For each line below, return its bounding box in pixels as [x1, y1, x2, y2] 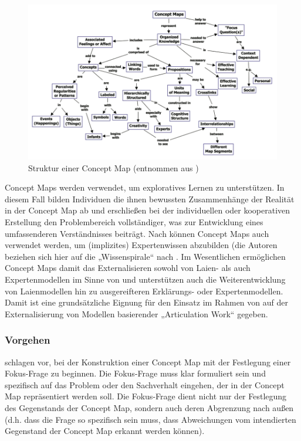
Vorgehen [5, 333, 50, 347]
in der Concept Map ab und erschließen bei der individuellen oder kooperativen [5, 204, 290, 216]
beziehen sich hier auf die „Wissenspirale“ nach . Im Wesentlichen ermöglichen [5, 250, 286, 262]
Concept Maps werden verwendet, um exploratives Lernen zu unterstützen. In [5, 181, 285, 194]
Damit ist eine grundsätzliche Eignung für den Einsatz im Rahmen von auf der [5, 296, 288, 308]
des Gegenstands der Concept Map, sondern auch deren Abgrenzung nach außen [5, 401, 294, 413]
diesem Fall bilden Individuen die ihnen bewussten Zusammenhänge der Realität [5, 192, 295, 205]
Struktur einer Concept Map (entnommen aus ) [28, 161, 199, 174]
